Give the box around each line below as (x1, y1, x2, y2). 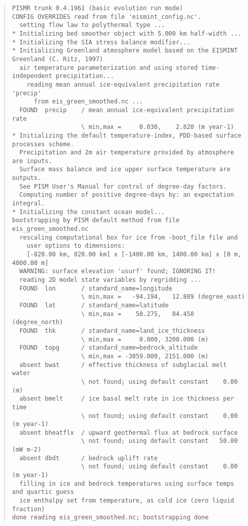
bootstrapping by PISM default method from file (12, 217, 180, 224)
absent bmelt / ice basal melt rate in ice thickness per (19, 395, 234, 403)
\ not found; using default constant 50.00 (81, 437, 238, 445)
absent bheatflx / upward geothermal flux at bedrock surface (19, 429, 238, 436)
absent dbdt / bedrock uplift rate (19, 454, 158, 462)
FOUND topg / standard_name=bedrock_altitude (19, 344, 198, 352)
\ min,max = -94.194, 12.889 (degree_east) (81, 293, 245, 301)
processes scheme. (12, 140, 74, 148)
